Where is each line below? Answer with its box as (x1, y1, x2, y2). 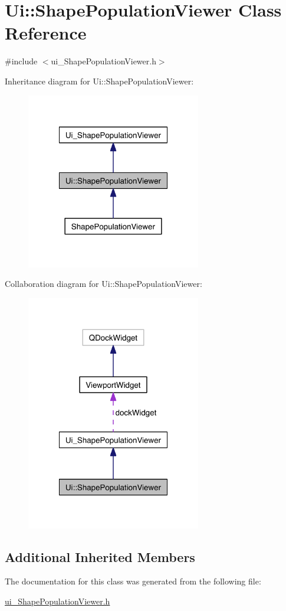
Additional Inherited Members (5, 547, 195, 566)
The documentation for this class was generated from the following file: (5, 575, 261, 587)
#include (5, 55, 38, 67)
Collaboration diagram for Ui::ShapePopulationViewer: (5, 277, 202, 290)
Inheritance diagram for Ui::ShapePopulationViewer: (5, 74, 194, 87)
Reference (5, 21, 87, 45)
